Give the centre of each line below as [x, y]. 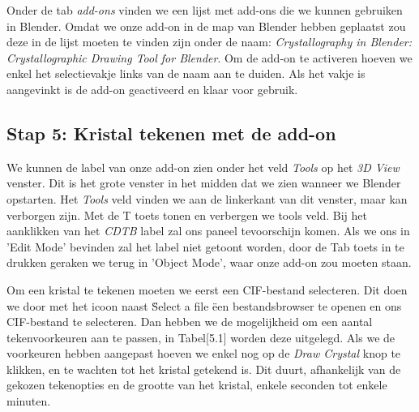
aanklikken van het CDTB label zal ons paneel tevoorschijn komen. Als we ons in [208, 231]
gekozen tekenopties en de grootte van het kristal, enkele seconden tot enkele [197, 385]
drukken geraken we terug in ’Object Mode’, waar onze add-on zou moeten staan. [209, 262]
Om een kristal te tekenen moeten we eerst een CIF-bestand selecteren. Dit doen [207, 289]
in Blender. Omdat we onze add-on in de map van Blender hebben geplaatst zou [206, 26]
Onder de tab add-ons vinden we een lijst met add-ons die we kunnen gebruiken [205, 10]
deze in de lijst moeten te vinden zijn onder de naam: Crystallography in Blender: [209, 42]
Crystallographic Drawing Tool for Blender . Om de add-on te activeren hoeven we [209, 57]
